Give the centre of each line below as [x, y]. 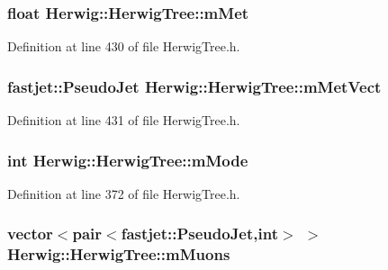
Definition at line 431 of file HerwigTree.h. [124, 120]
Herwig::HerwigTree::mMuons [119, 254]
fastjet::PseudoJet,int [199, 234]
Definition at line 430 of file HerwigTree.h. [124, 46]
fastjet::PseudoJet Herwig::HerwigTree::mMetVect [194, 86]
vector [30, 234]
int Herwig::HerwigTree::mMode [128, 160]
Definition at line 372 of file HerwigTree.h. [124, 193]
